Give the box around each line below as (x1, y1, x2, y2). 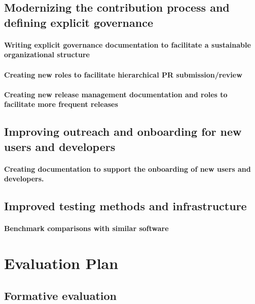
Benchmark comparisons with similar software (4, 223, 169, 234)
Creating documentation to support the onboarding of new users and (4, 163, 251, 174)
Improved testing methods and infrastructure (4, 198, 247, 214)
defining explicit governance (4, 14, 153, 30)
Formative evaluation (4, 287, 117, 303)
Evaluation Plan (4, 253, 119, 274)
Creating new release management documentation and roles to (4, 89, 228, 99)
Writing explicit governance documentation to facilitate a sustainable (4, 39, 251, 50)
